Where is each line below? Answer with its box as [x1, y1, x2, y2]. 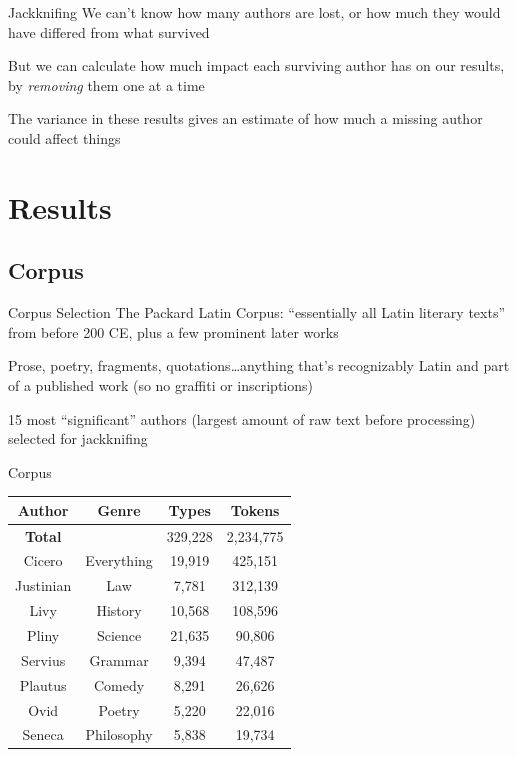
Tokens [230, 499, 280, 520]
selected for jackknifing [8, 428, 148, 449]
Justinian [15, 575, 72, 596]
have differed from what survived [8, 21, 210, 42]
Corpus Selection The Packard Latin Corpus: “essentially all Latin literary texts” [8, 302, 506, 323]
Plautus [19, 674, 67, 695]
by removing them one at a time [8, 74, 205, 95]
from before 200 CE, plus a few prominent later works [8, 321, 339, 342]
